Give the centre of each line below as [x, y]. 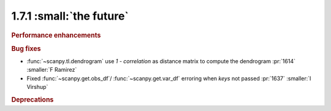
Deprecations [32, 100]
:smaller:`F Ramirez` [52, 70]
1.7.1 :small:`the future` [70, 16]
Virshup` [37, 87]
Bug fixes [26, 48]
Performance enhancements [56, 35]
